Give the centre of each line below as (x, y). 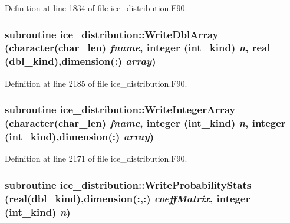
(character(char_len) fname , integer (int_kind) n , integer (145, 123)
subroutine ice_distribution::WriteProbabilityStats (128, 184)
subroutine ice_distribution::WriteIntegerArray (120, 109)
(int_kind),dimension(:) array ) (79, 137)
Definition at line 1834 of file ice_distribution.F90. (96, 8)
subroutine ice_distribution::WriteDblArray (112, 34)
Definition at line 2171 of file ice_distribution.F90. (96, 158)
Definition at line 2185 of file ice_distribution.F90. (96, 83)
